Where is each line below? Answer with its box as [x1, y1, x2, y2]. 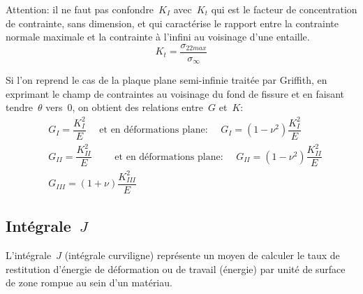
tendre [6, 100, 33, 115]
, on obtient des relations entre [72, 100, 204, 115]
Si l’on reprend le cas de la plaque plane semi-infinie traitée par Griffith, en [6, 73, 327, 87]
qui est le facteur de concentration [211, 2, 357, 16]
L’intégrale [6, 248, 52, 263]
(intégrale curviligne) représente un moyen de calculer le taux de [64, 248, 340, 263]
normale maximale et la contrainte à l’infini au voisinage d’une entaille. [6, 29, 310, 44]
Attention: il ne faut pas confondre [6, 2, 154, 16]
